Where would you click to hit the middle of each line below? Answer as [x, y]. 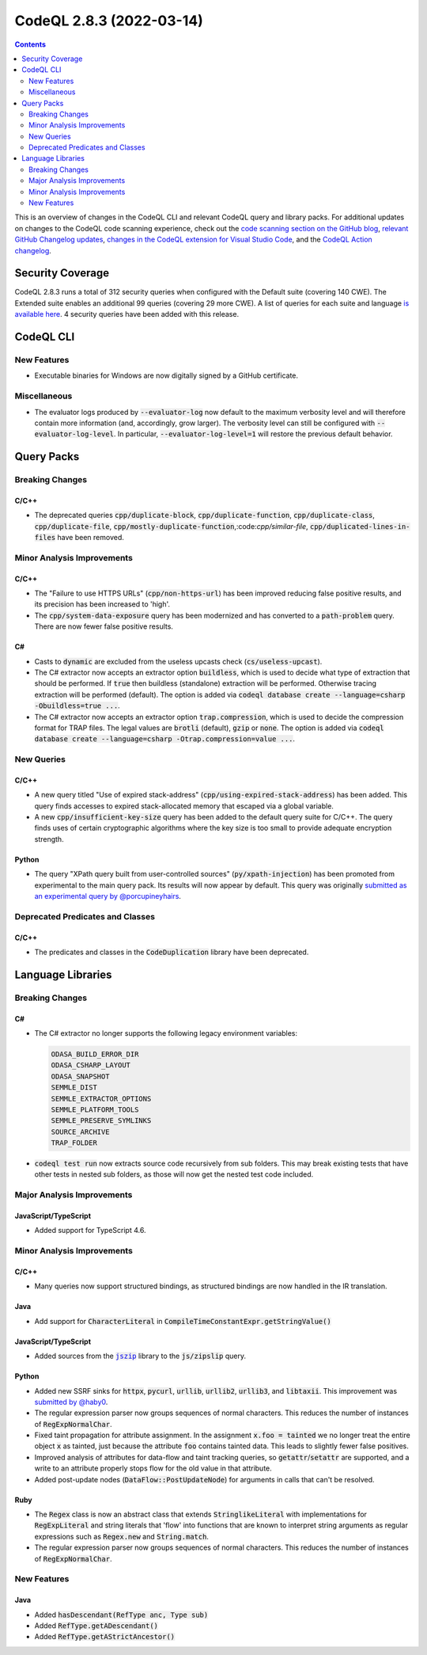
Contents [30, 44]
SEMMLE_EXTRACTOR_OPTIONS [101, 1098]
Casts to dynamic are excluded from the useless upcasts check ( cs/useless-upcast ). [178, 661]
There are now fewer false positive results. [104, 626]
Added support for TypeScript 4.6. [90, 1231]
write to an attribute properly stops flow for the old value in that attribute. [153, 1468]
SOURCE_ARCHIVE [80, 1132]
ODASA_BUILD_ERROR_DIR [95, 1054]
